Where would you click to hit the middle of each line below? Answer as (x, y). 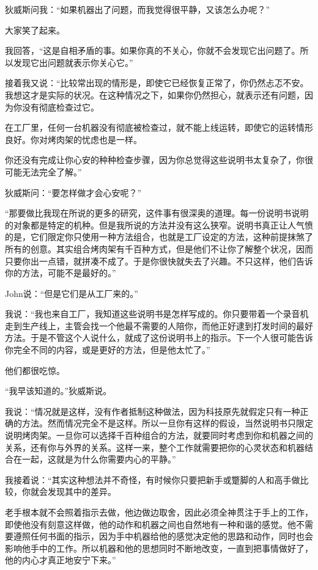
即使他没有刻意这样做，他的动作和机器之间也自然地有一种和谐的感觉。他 (150, 524)
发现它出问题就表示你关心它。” (73, 62)
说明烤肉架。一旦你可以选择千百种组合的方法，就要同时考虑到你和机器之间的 (159, 435)
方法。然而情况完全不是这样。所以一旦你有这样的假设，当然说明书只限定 (167, 423)
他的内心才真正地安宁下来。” (61, 560)
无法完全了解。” (52, 171)
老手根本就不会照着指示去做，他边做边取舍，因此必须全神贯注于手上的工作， (159, 512)
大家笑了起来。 (35, 30)
